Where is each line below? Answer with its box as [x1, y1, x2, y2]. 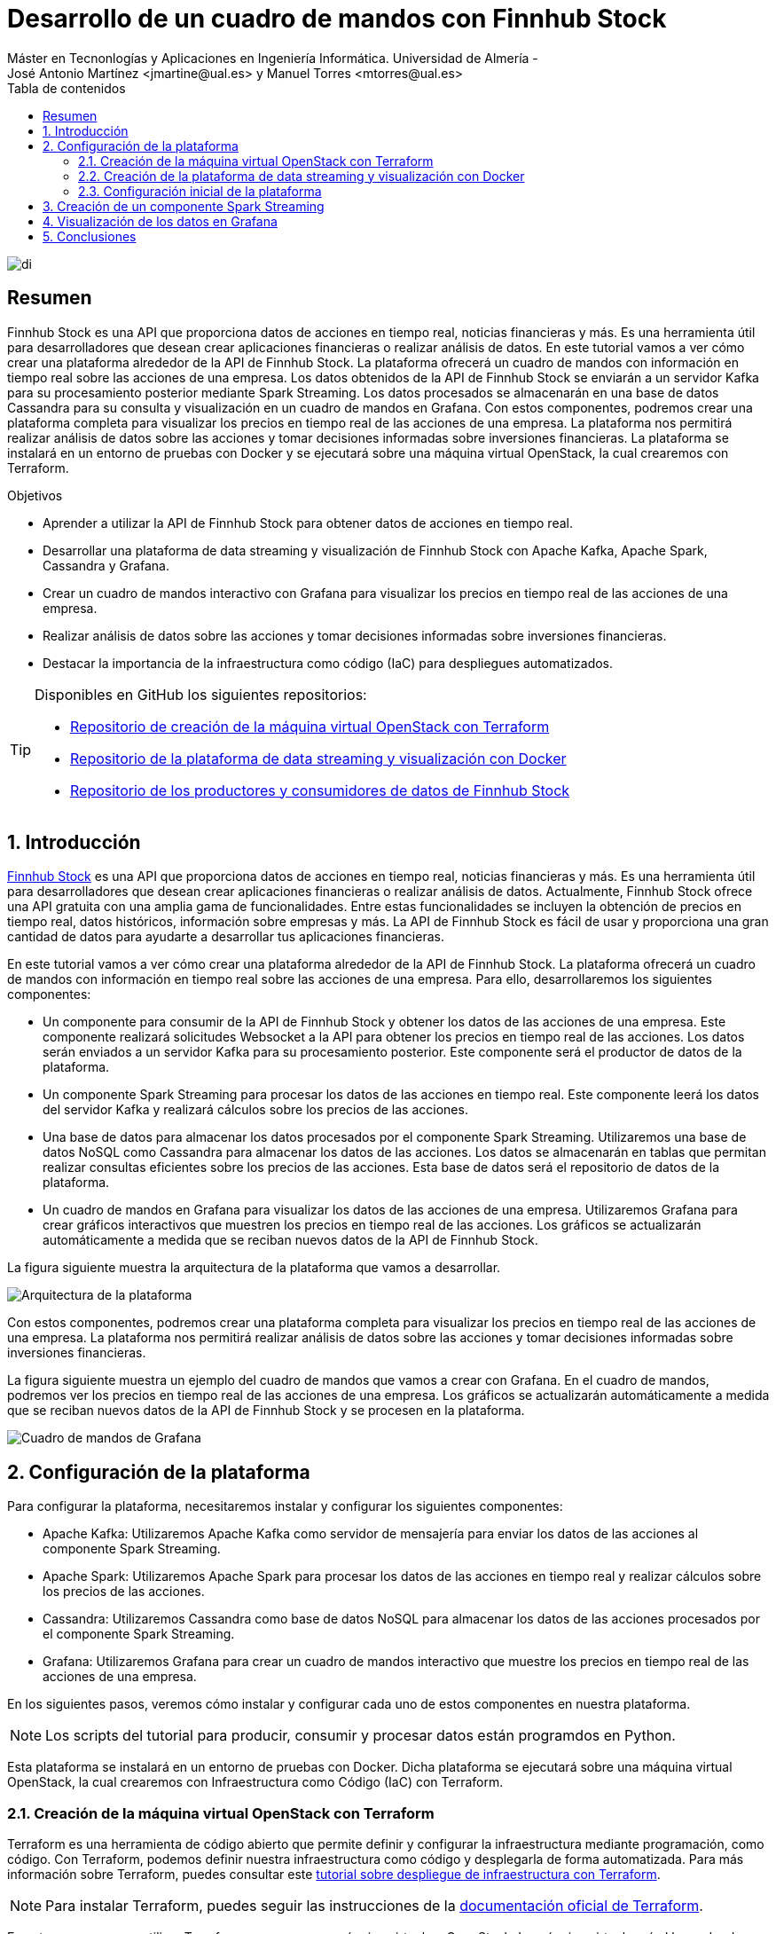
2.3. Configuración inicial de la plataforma [78, 183, 322, 199]
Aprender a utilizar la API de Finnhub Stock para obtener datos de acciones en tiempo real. [43, 515, 573, 531]
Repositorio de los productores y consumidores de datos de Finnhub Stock [70, 781, 570, 799]
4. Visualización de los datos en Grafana [43, 213, 278, 229]
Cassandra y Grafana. [43, 557, 170, 573]
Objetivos [7, 487, 63, 503]
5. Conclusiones [43, 228, 137, 244]
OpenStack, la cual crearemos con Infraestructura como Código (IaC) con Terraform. [7, 1774, 504, 1790]
